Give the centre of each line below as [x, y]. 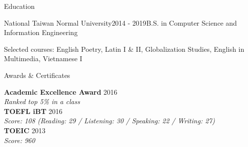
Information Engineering [41, 32]
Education [19, 6]
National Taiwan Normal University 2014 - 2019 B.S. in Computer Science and [121, 22]
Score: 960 [20, 140]
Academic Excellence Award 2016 [61, 92]
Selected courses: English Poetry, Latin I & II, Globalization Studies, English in [124, 49]
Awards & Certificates [37, 75]
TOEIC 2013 [25, 130]
